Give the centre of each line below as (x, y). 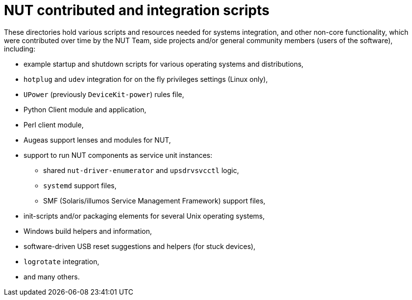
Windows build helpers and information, (88, 231)
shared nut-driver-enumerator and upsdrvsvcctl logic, (141, 170)
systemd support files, (80, 185)
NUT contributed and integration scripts (137, 10)
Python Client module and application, (85, 109)
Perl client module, (54, 125)
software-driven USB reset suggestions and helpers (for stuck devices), (140, 246)
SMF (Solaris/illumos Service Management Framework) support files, (154, 200)
